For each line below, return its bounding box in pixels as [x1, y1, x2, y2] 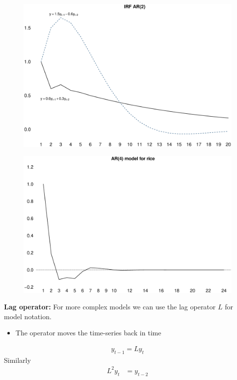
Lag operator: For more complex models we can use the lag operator [4, 302, 216, 312]
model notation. [4, 311, 52, 321]
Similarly [4, 355, 31, 365]
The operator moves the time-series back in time [15, 328, 161, 338]
